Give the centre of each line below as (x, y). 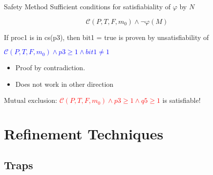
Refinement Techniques (84, 134)
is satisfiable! (181, 100)
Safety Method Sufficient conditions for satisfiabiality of (87, 6)
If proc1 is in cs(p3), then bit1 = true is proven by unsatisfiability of (106, 37)
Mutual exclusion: (31, 100)
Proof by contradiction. (50, 68)
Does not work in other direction (64, 84)
